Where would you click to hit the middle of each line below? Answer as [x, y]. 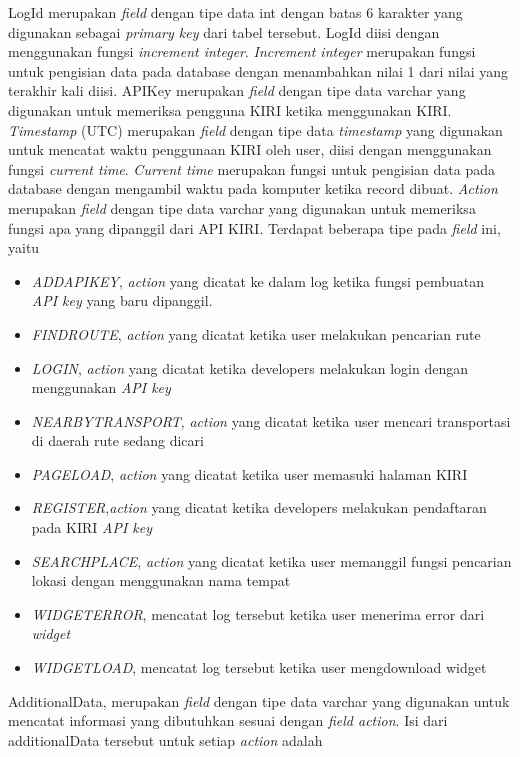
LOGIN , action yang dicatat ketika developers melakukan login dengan [250, 367]
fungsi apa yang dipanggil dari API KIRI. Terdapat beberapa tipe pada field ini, [254, 227]
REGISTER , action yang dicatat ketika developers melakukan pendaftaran [259, 507]
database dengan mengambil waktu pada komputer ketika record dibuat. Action [253, 188]
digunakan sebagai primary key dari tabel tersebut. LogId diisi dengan [224, 31]
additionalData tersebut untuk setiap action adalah [165, 739]
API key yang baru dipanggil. [122, 300]
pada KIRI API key [91, 527]
